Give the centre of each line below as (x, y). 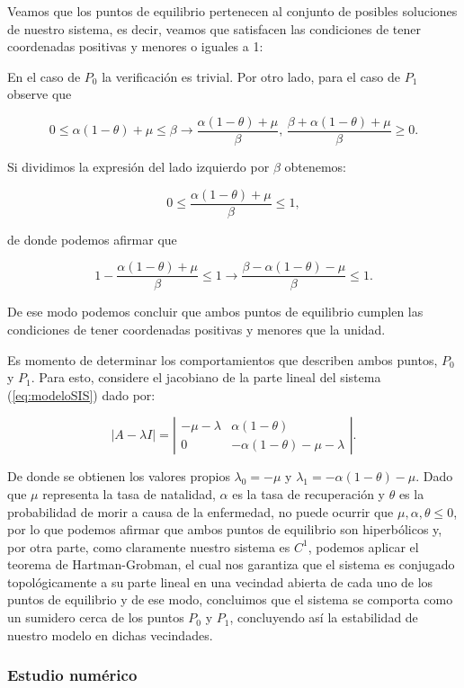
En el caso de (44, 76)
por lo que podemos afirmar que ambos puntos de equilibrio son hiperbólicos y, (225, 529)
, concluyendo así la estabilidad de (324, 617)
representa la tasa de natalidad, (129, 493)
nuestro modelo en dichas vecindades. (110, 634)
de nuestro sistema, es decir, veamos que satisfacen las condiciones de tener (214, 28)
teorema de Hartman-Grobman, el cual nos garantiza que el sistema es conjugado (231, 564)
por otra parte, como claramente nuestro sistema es (149, 546)
